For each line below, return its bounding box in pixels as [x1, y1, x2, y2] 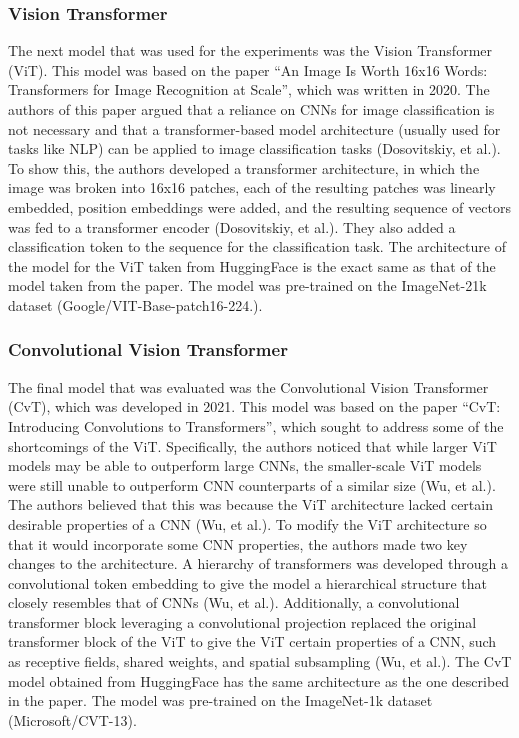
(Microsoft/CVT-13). [8, 709, 137, 730]
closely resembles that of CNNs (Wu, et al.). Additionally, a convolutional [8, 592, 460, 613]
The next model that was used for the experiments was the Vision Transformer [8, 40, 493, 61]
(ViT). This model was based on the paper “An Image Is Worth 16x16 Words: [8, 59, 488, 80]
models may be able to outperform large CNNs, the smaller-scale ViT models [8, 455, 482, 476]
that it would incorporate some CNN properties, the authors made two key [8, 533, 468, 554]
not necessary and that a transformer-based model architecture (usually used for [8, 118, 501, 139]
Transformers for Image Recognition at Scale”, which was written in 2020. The [8, 79, 490, 100]
